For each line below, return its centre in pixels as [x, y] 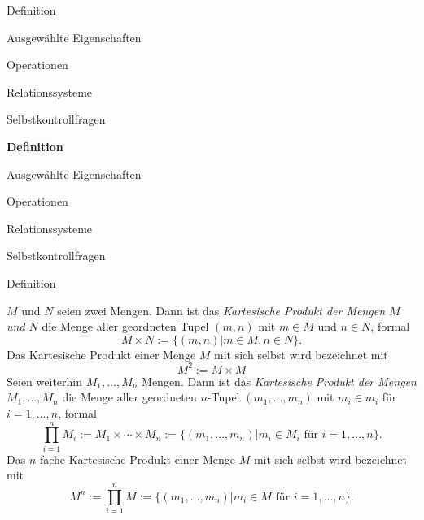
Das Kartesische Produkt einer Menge [101, 354]
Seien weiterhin [44, 381]
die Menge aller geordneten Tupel [125, 326]
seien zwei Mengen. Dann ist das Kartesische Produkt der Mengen [221, 310]
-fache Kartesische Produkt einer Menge [136, 459]
